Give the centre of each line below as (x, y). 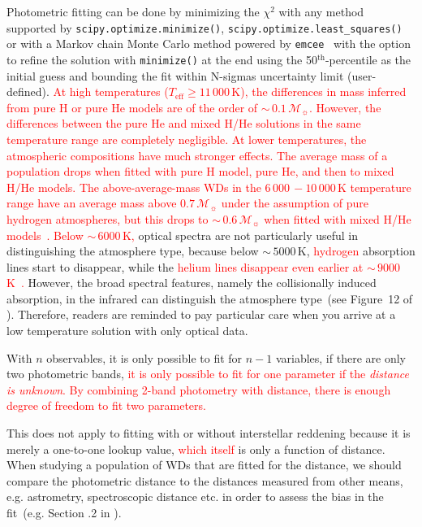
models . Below (45, 235)
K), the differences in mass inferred (319, 91)
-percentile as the (368, 59)
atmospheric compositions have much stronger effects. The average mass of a (197, 155)
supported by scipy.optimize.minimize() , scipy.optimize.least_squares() (205, 27)
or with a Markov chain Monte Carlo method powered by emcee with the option (209, 44)
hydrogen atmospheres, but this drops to (108, 218)
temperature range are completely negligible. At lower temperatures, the (187, 139)
